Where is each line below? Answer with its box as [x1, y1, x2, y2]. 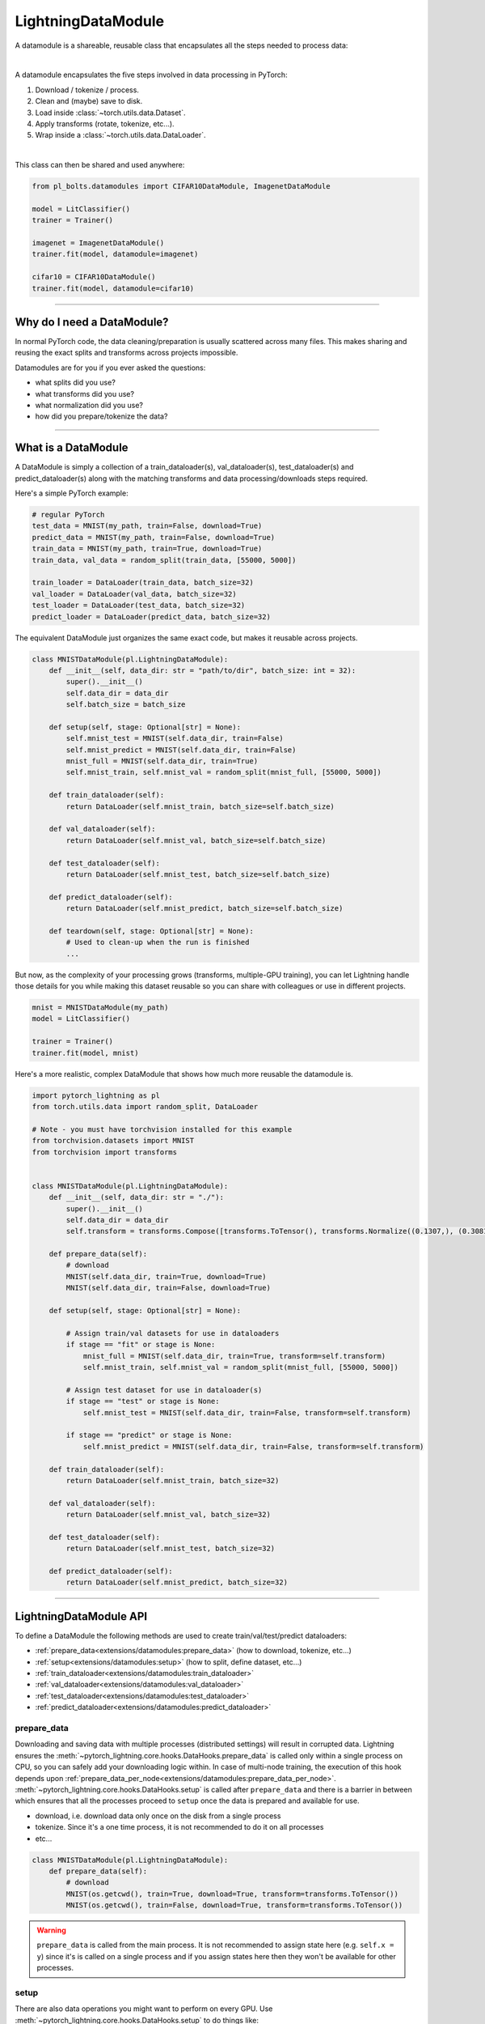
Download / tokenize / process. [35, 85, 139, 95]
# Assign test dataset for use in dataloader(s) [65, 1385, 263, 1394]
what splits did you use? [35, 377, 116, 388]
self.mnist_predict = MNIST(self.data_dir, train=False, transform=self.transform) [82, 1442, 424, 1451]
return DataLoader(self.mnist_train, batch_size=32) [65, 1476, 280, 1485]
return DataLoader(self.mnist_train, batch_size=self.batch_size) [65, 802, 335, 811]
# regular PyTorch [32, 510, 105, 520]
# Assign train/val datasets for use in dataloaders [65, 1329, 280, 1337]
